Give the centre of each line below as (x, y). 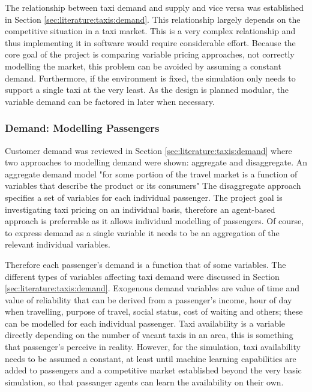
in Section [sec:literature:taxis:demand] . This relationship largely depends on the (153, 19)
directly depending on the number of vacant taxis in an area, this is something (149, 335)
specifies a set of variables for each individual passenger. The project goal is (144, 197)
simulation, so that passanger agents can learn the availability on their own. (144, 382)
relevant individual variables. (58, 244)
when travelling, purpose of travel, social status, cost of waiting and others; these (154, 311)
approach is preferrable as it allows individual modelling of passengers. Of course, (154, 221)
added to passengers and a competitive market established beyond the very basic (153, 370)
